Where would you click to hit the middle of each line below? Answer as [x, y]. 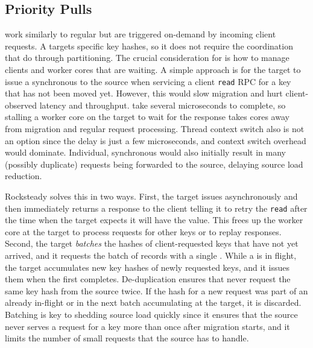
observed [21, 105]
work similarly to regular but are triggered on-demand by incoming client [141, 34]
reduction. [24, 176]
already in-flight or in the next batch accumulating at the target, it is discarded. [153, 302]
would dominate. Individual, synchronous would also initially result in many [145, 152]
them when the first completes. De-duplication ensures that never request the [148, 279]
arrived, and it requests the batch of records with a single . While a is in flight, [151, 255]
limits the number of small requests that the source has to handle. [127, 338]
